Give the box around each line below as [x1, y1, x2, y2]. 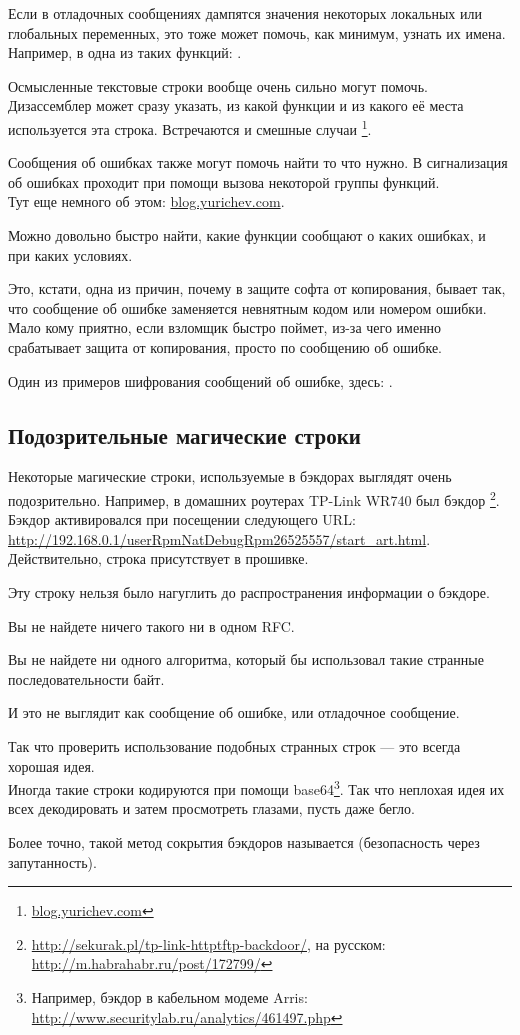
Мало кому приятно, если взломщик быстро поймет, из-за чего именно [8, 317, 442, 338]
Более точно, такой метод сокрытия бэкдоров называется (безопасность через [8, 831, 480, 852]
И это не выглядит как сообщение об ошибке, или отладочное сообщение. [8, 702, 460, 723]
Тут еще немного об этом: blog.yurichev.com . [8, 191, 285, 212]
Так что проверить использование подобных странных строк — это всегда [8, 735, 461, 756]
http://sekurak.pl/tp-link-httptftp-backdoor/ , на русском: [31, 933, 386, 954]
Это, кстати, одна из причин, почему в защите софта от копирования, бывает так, [8, 278, 506, 299]
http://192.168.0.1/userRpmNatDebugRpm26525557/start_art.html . [8, 528, 431, 549]
